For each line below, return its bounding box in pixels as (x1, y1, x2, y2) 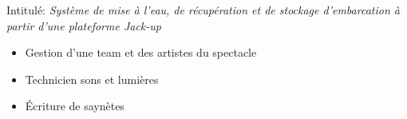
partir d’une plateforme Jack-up (6, 17, 161, 34)
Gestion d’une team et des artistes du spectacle (25, 44, 257, 61)
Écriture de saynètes (25, 97, 124, 114)
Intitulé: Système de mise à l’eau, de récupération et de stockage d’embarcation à (6, 2, 400, 18)
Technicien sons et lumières (25, 70, 159, 87)
